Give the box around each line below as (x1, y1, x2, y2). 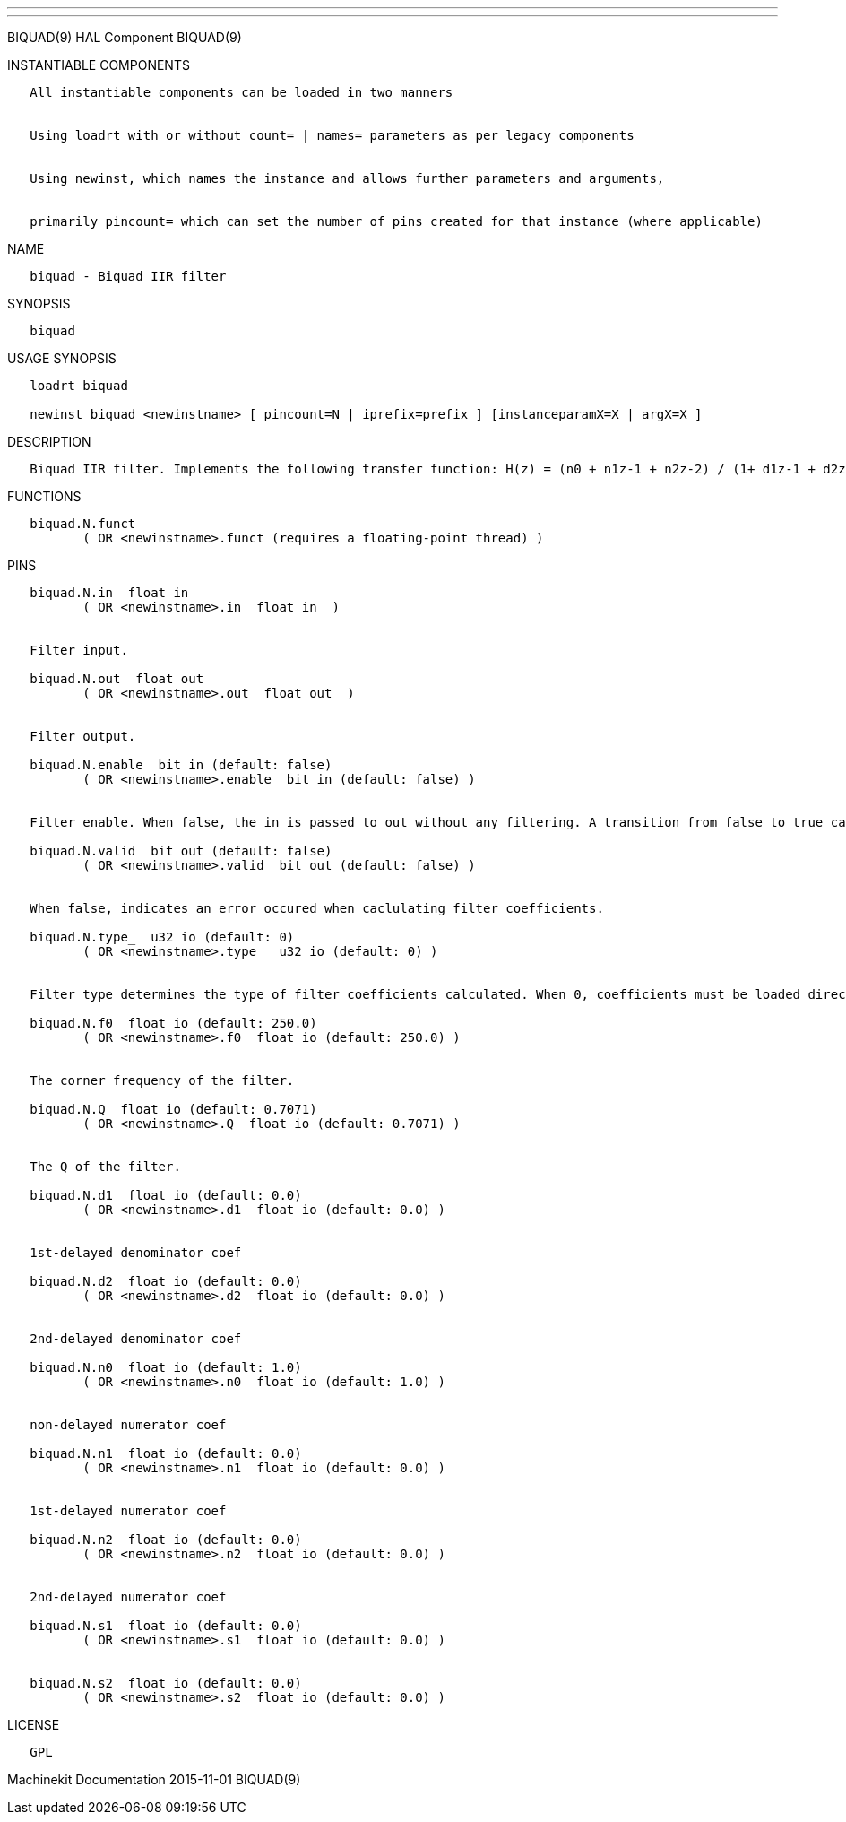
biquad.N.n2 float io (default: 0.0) (30, 1532, 302, 1547)
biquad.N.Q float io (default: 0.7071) (30, 1102, 317, 1116)
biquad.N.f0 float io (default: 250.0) (30, 1016, 317, 1030)
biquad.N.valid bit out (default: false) (30, 844, 332, 858)
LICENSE (7, 1717, 60, 1732)
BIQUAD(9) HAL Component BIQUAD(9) (7, 30, 242, 45)
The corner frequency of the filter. (30, 1073, 295, 1088)
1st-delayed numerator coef (30, 1504, 227, 1518)
